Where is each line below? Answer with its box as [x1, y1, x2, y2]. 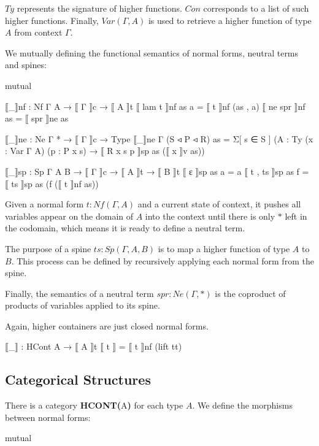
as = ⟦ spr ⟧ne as [5, 112, 69, 125]
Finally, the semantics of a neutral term [5, 286, 154, 299]
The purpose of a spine [5, 242, 91, 255]
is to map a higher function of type [158, 242, 290, 255]
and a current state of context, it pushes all [137, 198, 301, 210]
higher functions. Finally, [5, 13, 99, 26]
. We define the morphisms [192, 399, 293, 412]
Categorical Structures [5, 370, 151, 389]
